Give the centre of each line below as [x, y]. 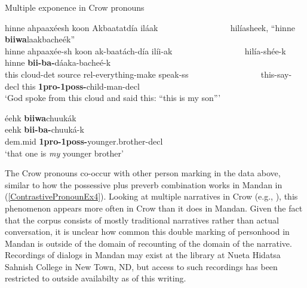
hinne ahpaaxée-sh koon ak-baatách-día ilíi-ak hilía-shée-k [145, 50]
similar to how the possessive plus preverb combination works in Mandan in [144, 184]
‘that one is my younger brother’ [64, 153]
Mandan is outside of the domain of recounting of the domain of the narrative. [148, 243]
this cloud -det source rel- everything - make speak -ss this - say [147, 74]
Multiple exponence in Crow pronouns [75, 7]
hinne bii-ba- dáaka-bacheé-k [58, 62]
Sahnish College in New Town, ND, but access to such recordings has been [141, 266]
